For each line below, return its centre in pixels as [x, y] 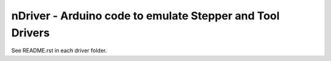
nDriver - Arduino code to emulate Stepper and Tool [146, 16]
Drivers [31, 33]
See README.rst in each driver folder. [59, 51]
